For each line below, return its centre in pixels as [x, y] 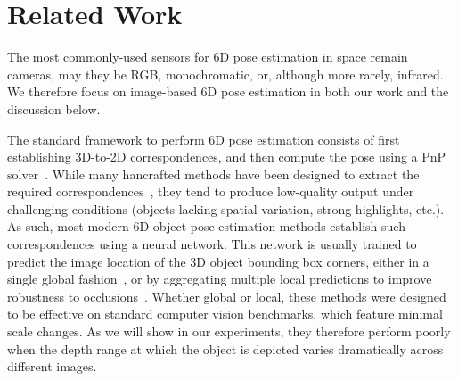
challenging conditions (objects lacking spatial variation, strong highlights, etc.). [226, 208]
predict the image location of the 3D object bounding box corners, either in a [218, 261]
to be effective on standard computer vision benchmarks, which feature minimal [225, 314]
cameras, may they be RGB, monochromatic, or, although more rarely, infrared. [225, 74]
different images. [52, 366]
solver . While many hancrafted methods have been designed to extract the [213, 174]
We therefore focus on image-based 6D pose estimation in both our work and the [228, 91]
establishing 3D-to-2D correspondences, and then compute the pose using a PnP [227, 157]
